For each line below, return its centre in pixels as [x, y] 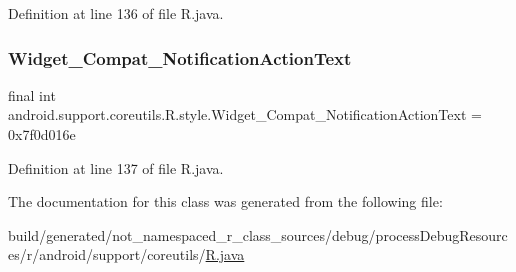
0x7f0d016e [42, 134]
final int [32, 94]
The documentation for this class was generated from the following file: [225, 201]
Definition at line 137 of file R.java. [116, 167]
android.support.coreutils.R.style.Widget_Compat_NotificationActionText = [245, 114]
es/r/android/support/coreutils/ [107, 254]
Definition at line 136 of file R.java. [116, 13]
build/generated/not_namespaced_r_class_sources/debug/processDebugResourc [258, 234]
